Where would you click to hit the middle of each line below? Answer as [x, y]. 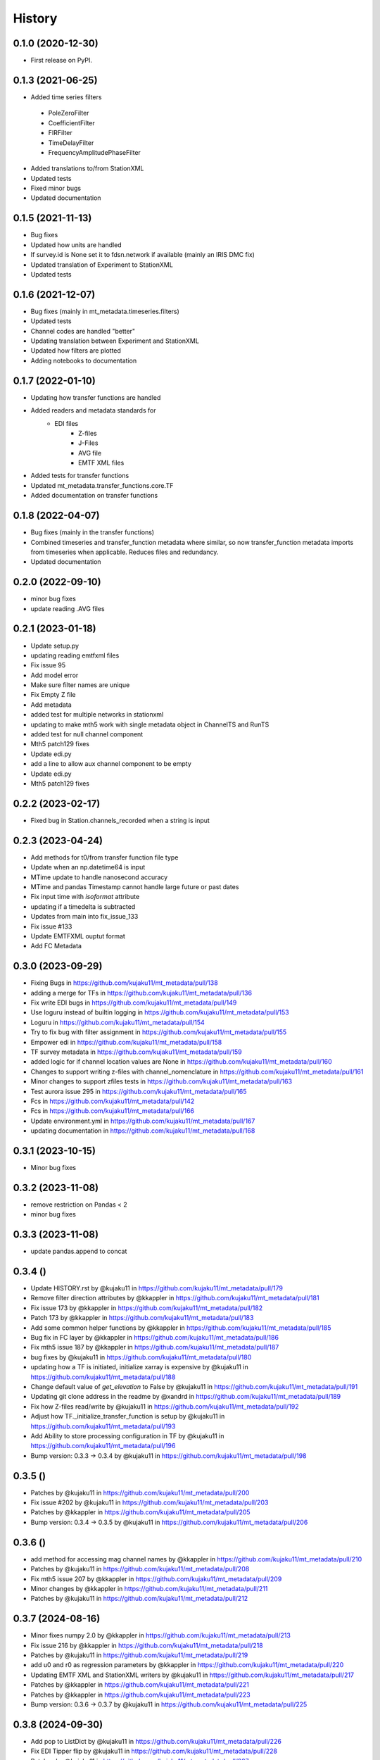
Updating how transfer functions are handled [96, 397]
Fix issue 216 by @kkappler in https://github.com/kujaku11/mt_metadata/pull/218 [147, 1645]
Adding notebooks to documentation [84, 360]
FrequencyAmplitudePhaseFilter [94, 152]
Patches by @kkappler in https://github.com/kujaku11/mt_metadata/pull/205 [140, 1512]
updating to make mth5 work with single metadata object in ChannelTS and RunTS [150, 724]
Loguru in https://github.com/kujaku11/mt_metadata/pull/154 [118, 1022]
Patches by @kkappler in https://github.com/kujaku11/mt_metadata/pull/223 [140, 1695]
